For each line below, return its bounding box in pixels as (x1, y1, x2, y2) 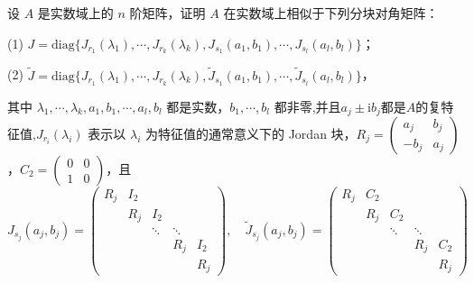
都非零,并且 (274, 96, 341, 115)
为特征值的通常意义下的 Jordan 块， (145, 123, 357, 142)
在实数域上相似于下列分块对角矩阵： (223, 4, 439, 22)
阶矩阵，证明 (129, 4, 206, 22)
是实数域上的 (37, 4, 114, 22)
